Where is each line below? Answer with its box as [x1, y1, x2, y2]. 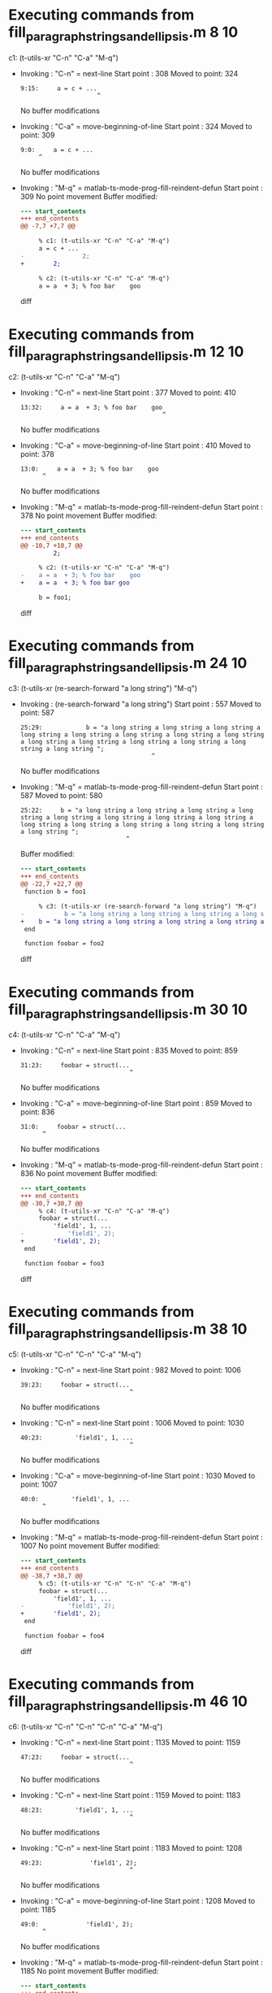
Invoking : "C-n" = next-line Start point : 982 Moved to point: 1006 [19, 1366, 241, 1375]
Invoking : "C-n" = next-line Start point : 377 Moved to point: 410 [19, 388, 237, 397]
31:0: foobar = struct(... [19, 1122, 127, 1131]
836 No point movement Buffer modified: [19, 1168, 158, 1178]
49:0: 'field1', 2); [19, 1921, 134, 1929]
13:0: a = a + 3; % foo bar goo [19, 465, 159, 473]
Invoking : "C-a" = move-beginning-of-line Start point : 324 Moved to [19, 121, 253, 131]
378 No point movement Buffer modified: [19, 510, 158, 520]
